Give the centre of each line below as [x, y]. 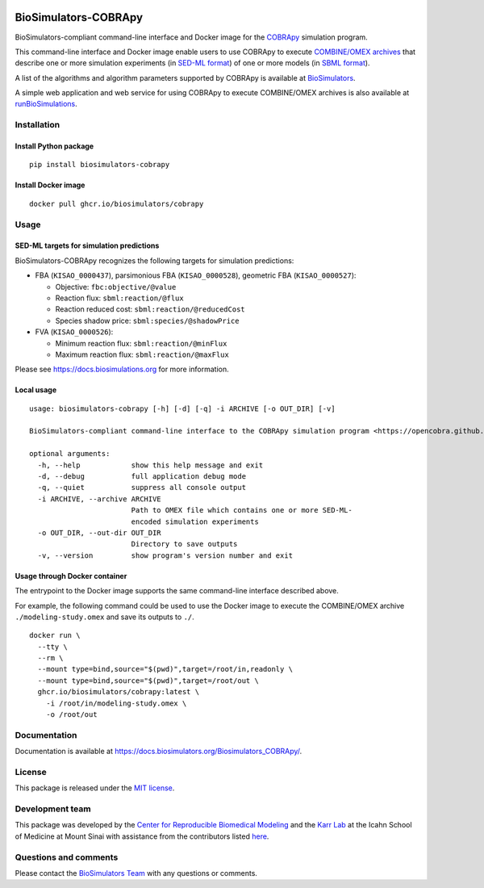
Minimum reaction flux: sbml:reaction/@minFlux [141, 343]
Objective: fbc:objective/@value [116, 287]
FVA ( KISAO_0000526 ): [74, 332]
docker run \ [55, 635]
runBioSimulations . [46, 104]
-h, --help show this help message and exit [150, 465]
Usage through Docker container [71, 576]
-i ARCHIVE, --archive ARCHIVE [99, 499]
